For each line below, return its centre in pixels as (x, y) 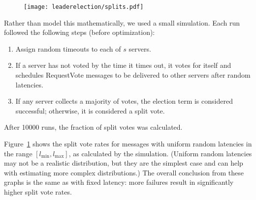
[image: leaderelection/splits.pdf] (84, 7)
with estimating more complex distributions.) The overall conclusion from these (124, 172)
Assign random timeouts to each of (68, 48)
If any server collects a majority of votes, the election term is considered (124, 101)
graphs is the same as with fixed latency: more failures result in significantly (119, 182)
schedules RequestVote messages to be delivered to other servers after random (133, 75)
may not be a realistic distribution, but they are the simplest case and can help (124, 163)
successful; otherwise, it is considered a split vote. (90, 110)
